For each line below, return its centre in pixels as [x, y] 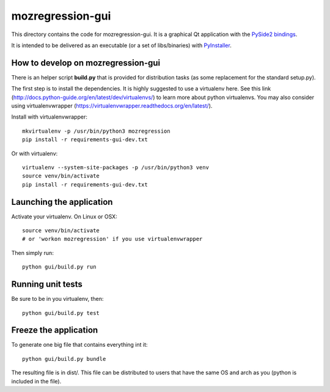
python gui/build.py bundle [64, 359]
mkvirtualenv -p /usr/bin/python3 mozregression [96, 131]
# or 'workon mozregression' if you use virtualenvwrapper [112, 239]
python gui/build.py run [59, 267]
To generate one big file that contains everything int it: [79, 345]
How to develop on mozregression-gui [86, 63]
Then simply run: [33, 253]
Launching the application [62, 202]
